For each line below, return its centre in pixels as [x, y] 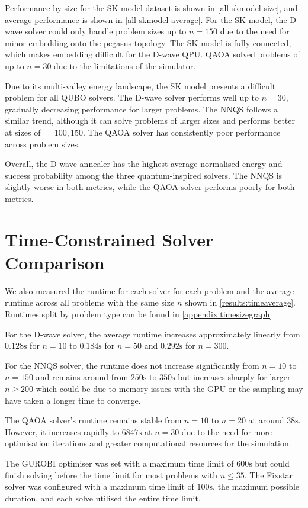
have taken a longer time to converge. [73, 400]
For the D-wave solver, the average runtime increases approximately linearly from [153, 334]
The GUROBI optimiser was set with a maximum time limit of [119, 463]
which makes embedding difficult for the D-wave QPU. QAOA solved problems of [153, 54]
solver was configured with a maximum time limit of [100, 486]
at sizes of [23, 132]
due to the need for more [227, 431]
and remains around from [82, 377]
